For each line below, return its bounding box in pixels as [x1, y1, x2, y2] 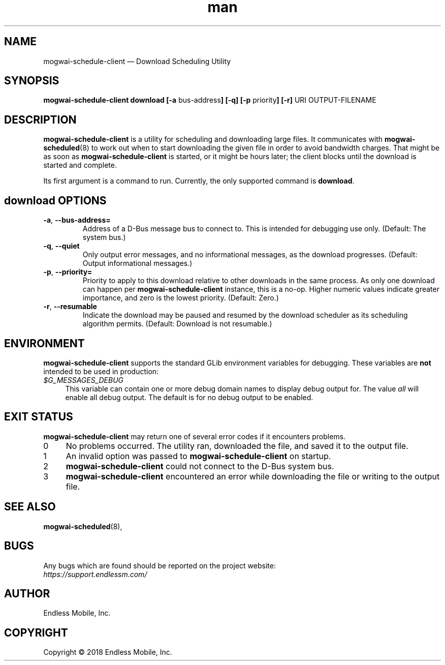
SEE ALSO [4, 500, 56, 513]
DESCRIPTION [4, 113, 77, 126]
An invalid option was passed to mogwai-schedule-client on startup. [66, 450, 331, 461]
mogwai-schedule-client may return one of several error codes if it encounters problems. [43, 432, 346, 441]
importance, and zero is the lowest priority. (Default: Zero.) [82, 293, 279, 303]
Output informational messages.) [82, 259, 193, 268]
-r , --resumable [43, 302, 97, 311]
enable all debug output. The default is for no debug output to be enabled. [65, 392, 313, 402]
